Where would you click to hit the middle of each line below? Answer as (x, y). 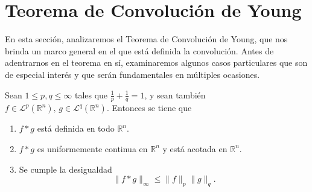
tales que (91, 94)
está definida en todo (76, 128)
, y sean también (175, 94)
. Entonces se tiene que (149, 108)
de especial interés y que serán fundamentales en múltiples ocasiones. (132, 74)
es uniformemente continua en (92, 148)
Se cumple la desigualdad (65, 169)
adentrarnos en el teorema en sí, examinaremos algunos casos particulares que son (156, 62)
